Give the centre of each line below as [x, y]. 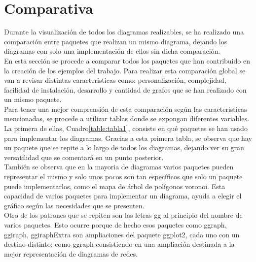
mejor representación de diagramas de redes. [71, 253]
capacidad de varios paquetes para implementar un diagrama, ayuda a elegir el [123, 196]
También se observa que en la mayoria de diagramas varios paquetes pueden [119, 167]
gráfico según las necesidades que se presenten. [74, 205]
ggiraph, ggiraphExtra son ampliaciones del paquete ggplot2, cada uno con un [122, 234]
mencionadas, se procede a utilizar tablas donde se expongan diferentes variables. [127, 118]
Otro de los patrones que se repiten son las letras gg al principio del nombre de [123, 215]
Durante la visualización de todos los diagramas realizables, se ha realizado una [124, 32]
